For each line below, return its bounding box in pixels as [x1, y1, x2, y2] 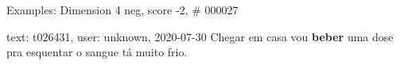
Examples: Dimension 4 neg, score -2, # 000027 [6, 2, 239, 17]
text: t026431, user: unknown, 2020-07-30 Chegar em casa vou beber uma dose [6, 28, 394, 44]
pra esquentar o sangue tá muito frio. [6, 44, 188, 60]
